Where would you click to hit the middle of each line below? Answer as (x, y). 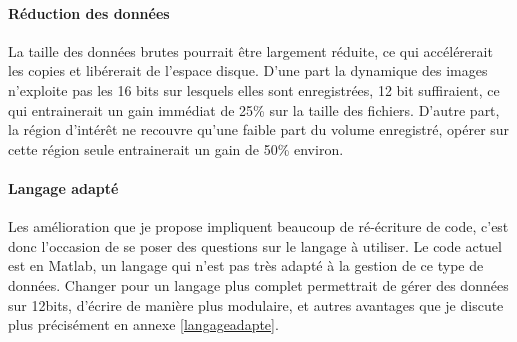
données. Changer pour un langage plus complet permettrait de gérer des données (258, 284)
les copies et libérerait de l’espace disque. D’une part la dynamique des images (248, 70)
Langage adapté (63, 187)
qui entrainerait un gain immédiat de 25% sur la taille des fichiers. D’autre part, (254, 109)
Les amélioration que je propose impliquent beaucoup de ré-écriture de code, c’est (258, 226)
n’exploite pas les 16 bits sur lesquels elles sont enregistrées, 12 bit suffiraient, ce (254, 89)
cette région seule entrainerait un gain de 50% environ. (176, 148)
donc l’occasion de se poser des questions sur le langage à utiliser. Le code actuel (255, 245)
